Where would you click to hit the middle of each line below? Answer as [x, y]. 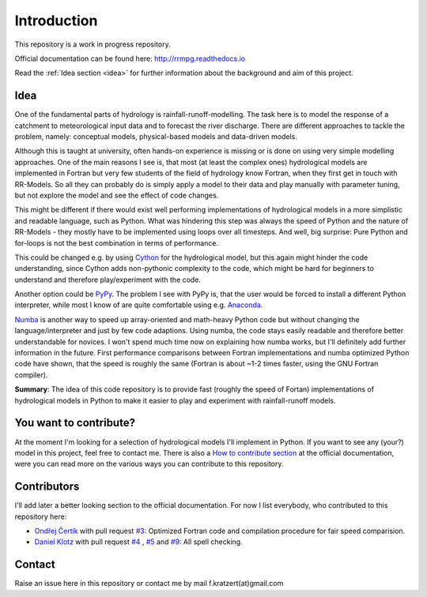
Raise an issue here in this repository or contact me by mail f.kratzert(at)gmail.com [149, 584]
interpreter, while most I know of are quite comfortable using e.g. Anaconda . [139, 305]
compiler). [31, 374]
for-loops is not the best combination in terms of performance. [117, 243]
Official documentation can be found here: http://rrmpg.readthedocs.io [130, 58]
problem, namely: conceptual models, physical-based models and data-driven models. [156, 137]
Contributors [47, 487]
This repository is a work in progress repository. [93, 44]
